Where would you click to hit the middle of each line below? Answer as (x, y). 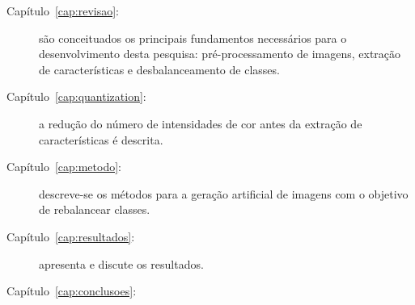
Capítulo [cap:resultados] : (71, 236)
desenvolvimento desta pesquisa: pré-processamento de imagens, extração (220, 54)
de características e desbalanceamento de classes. (159, 69)
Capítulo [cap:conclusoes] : (72, 291)
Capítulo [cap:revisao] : (63, 10)
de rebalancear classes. (95, 209)
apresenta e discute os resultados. (121, 263)
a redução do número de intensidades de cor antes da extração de (201, 123)
